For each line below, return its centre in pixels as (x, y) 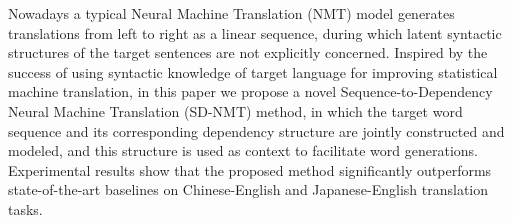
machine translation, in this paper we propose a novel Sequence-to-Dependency (250, 91)
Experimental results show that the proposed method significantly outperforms (250, 169)
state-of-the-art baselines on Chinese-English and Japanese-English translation (248, 189)
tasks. (25, 208)
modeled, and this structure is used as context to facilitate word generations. (243, 150)
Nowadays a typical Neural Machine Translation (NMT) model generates (231, 13)
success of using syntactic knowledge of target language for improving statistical (253, 71)
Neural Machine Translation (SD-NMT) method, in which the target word (235, 110)
